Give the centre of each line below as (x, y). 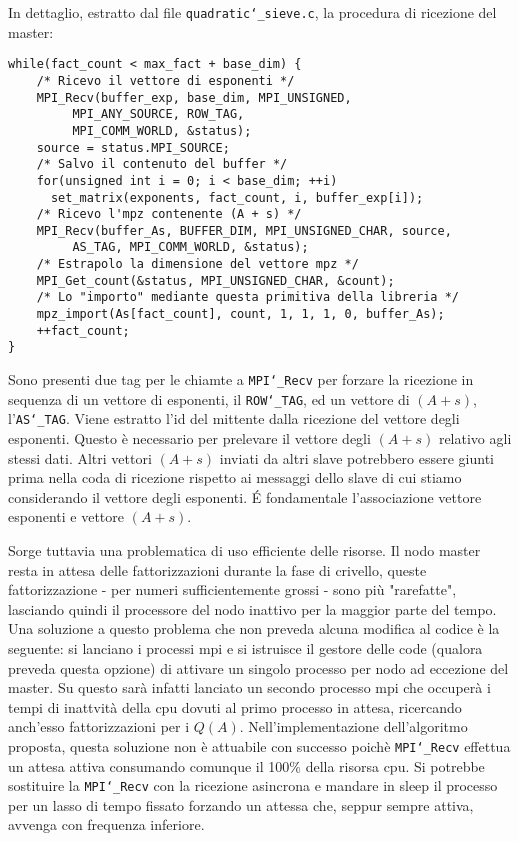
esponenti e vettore (66, 516)
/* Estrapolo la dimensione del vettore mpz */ (197, 264)
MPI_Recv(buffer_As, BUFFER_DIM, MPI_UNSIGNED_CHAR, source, (244, 230)
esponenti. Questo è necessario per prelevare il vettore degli (189, 438)
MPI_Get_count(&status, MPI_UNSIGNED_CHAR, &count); (215, 280)
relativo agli (475, 438)
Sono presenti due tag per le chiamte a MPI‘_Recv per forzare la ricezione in (241, 379)
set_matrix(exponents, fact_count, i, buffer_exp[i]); (237, 197)
